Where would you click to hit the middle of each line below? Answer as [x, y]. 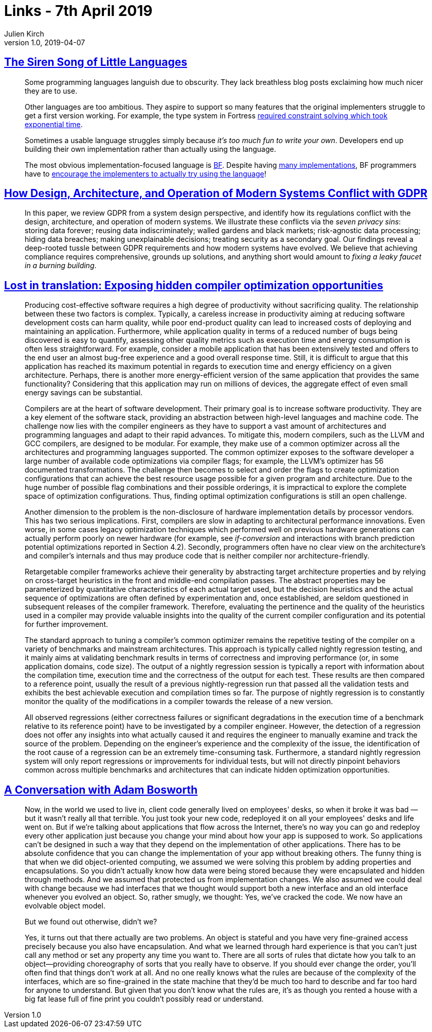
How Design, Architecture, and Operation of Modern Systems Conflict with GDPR [216, 194]
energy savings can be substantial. [84, 393]
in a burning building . [61, 266]
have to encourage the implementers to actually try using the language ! [146, 173]
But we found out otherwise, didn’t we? [91, 922]
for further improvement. [67, 624]
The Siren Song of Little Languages [96, 62]
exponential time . [54, 124]
